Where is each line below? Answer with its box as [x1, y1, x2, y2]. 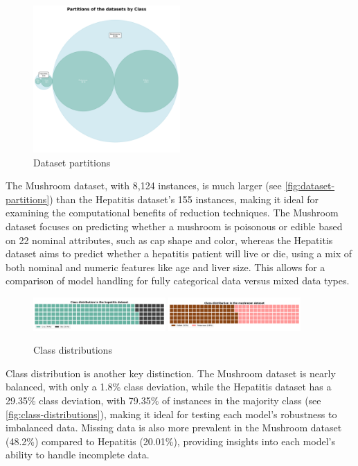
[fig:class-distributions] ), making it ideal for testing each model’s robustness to [6, 406, 337, 421]
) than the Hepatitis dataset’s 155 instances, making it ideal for [49, 191, 319, 206]
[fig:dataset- [285, 178, 335, 193]
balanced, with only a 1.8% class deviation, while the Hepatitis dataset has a [6, 379, 332, 394]
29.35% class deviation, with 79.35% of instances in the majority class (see [6, 393, 321, 407]
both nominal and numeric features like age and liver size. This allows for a [6, 259, 325, 274]
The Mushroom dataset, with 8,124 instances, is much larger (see [6, 178, 282, 193]
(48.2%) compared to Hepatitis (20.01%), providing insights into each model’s [6, 433, 335, 448]
